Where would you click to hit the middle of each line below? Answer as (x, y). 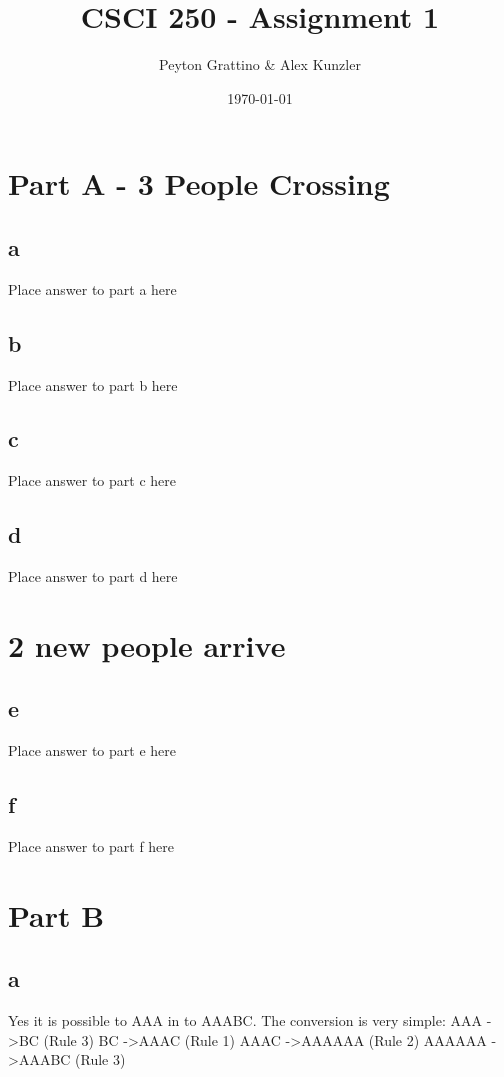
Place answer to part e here (92, 750)
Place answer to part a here (92, 288)
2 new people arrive (147, 644)
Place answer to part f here (91, 846)
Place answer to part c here (92, 480)
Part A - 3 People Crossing (199, 183)
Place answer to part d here (93, 576)
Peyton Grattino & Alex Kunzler (260, 64)
